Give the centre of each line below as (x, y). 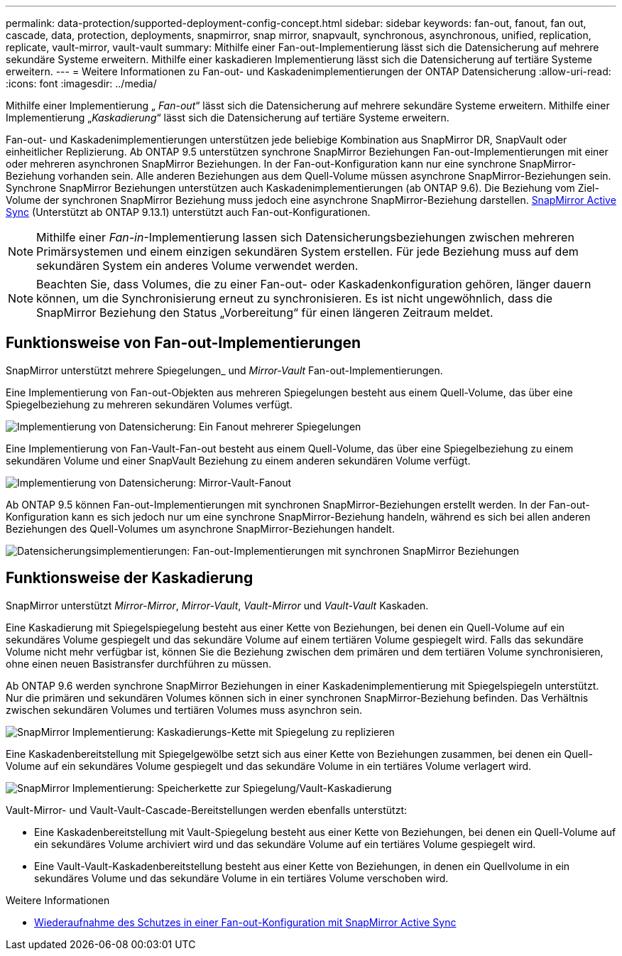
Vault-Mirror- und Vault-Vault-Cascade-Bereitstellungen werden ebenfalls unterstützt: (207, 810)
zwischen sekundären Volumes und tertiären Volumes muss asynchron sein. (184, 710)
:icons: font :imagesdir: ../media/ (81, 83)
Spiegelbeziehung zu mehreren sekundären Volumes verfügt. (149, 404)
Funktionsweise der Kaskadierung (130, 578)
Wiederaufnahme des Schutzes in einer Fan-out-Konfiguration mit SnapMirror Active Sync (245, 922)
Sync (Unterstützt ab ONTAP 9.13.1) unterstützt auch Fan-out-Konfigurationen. (188, 212)
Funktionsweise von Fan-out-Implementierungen (184, 343)
